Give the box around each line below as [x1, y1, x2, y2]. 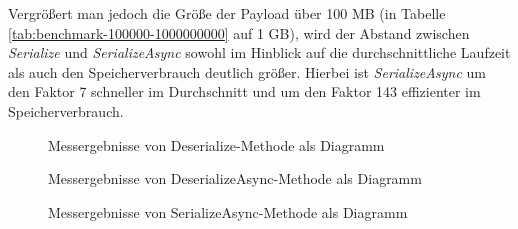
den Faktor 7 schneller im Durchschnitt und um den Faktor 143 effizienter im [8, 81, 481, 102]
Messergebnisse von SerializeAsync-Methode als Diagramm [48, 201, 408, 222]
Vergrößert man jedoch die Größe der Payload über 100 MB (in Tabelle [8, 3, 446, 23]
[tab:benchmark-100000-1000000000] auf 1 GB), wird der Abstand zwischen [8, 22, 470, 43]
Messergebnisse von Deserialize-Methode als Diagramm [48, 134, 385, 155]
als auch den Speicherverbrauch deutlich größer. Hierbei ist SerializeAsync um [8, 61, 486, 82]
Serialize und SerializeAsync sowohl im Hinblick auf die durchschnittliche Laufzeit [8, 42, 511, 63]
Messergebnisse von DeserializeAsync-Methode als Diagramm [48, 168, 422, 189]
